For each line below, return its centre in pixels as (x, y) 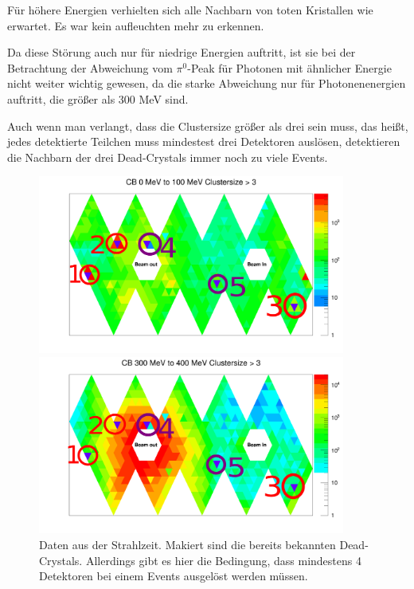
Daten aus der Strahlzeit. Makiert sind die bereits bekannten (187, 544)
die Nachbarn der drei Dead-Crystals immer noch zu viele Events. (168, 157)
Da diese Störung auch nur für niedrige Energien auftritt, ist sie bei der (182, 52)
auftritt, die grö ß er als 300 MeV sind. (98, 98)
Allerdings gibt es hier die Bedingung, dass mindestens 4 (223, 560)
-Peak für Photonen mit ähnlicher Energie (289, 67)
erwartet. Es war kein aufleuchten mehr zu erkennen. (136, 25)
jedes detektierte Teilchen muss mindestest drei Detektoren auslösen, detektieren (204, 141)
